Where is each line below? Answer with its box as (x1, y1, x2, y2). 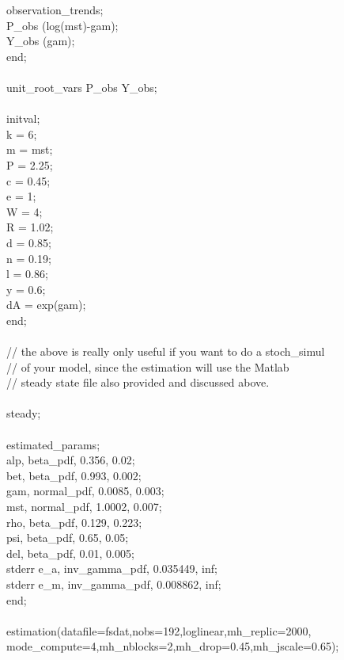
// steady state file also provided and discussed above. (6, 374, 270, 391)
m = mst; (6, 141, 53, 158)
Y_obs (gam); (6, 32, 75, 49)
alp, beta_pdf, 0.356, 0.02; (6, 452, 135, 468)
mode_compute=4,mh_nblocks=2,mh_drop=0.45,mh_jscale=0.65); (6, 638, 339, 654)
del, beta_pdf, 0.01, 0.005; (6, 544, 134, 561)
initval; (6, 110, 40, 127)
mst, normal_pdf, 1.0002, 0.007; (6, 498, 162, 514)
